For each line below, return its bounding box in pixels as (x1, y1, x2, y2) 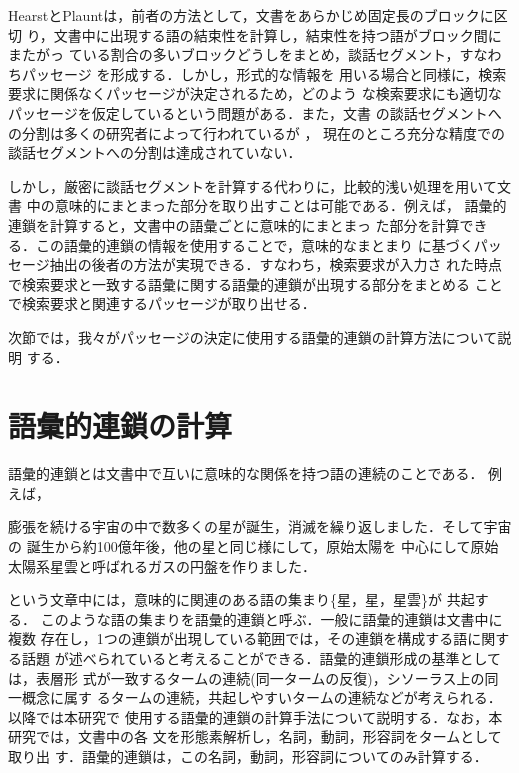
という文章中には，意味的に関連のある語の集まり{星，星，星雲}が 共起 (8, 589, 475, 610)
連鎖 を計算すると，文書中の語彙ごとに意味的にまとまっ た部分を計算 (8, 214, 460, 235)
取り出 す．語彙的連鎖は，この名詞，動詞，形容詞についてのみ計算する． (8, 745, 488, 766)
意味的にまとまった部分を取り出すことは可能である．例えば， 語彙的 (54, 195, 507, 216)
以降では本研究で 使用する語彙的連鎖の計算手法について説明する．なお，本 (8, 706, 503, 727)
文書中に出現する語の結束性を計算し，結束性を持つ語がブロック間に (53, 24, 502, 45)
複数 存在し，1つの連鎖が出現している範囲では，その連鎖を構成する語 (8, 628, 468, 649)
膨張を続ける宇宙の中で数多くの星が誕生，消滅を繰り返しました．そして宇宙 (8, 516, 512, 537)
